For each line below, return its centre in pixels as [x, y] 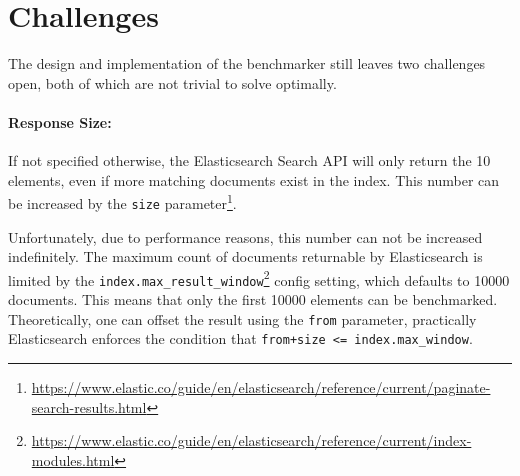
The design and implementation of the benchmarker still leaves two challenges [247, 63]
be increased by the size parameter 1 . [122, 201]
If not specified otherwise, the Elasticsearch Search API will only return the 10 [249, 160]
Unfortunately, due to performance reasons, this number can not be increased [245, 236]
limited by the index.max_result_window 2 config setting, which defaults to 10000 [259, 278]
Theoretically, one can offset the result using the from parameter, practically [242, 318]
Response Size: [60, 121]
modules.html [73, 459]
